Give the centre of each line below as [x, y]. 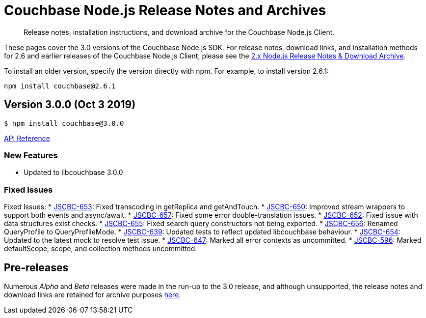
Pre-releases [36, 267]
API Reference [27, 138]
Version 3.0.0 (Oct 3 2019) [70, 105]
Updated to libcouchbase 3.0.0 [73, 173]
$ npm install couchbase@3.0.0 [64, 123]
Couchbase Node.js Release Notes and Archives [165, 10]
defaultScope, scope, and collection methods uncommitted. [101, 249]
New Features [31, 155]
